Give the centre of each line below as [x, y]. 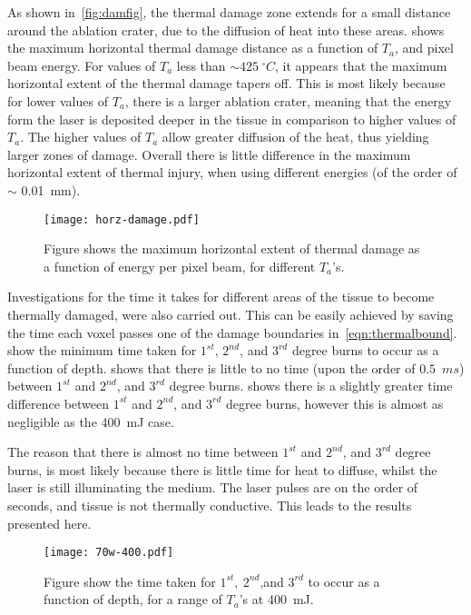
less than [201, 65]
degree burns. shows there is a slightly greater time [311, 386]
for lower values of [58, 100]
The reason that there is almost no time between [143, 452]
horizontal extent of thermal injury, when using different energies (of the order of [232, 172]
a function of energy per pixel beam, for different [180, 266]
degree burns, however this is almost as [335, 403]
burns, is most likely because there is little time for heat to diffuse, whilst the [222, 469]
